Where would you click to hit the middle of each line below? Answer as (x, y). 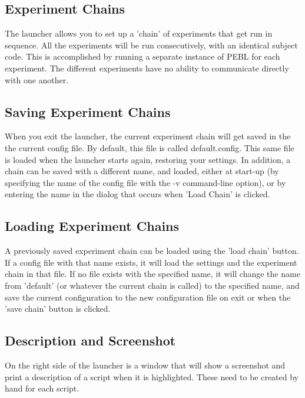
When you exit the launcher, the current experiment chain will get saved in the (148, 136)
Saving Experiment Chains (88, 111)
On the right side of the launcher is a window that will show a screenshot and (145, 365)
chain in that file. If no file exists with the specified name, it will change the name (152, 274)
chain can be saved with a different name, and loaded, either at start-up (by (142, 171)
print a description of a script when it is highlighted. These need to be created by (152, 376)
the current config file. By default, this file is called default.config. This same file (150, 147)
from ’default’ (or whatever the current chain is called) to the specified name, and (152, 285)
